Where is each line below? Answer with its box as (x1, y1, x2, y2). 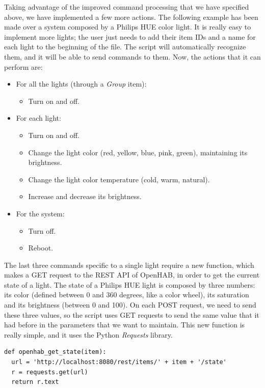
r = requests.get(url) (11, 368, 88, 376)
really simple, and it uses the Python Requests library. (4, 329, 173, 340)
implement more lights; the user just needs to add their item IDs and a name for (4, 31, 256, 42)
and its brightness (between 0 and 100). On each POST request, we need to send (4, 299, 256, 310)
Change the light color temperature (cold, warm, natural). (28, 174, 210, 184)
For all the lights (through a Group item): (16, 78, 147, 89)
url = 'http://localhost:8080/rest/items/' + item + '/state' (11, 358, 227, 366)
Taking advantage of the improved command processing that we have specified (4, 2, 249, 12)
